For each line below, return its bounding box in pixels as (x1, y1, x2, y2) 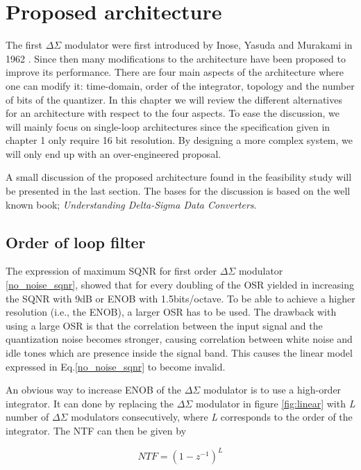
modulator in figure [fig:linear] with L (195, 396, 355, 410)
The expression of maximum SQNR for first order (6, 264, 217, 278)
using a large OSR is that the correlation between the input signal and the (6, 318, 323, 332)
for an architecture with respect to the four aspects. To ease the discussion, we (6, 106, 339, 120)
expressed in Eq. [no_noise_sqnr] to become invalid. (6, 359, 226, 373)
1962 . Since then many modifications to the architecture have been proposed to (6, 51, 346, 65)
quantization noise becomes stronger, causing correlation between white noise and (6, 332, 353, 346)
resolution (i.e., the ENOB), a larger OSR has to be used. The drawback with (6, 305, 337, 319)
